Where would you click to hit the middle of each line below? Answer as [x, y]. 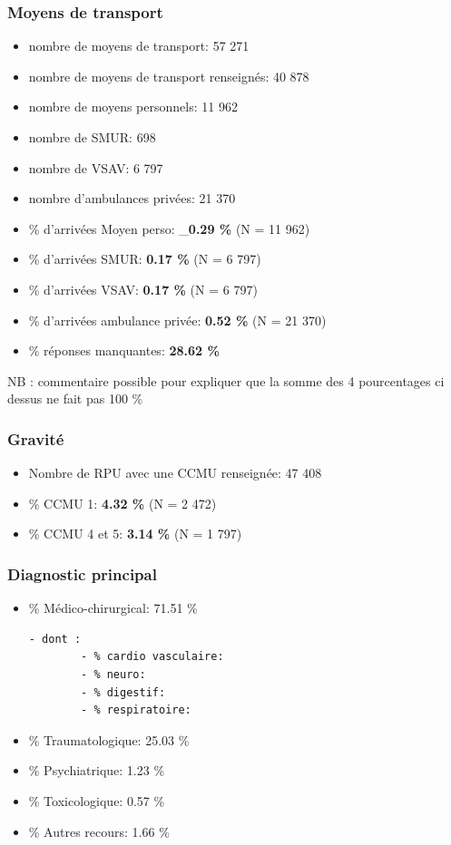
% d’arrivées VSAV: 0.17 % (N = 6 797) [143, 289]
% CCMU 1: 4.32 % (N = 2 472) [123, 503]
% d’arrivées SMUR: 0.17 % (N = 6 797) [145, 259]
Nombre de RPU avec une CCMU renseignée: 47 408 [175, 473]
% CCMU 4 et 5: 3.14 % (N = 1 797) [135, 534]
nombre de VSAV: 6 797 [96, 167]
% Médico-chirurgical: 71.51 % [113, 608]
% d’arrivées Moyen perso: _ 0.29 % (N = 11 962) [169, 228]
